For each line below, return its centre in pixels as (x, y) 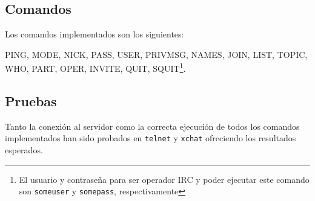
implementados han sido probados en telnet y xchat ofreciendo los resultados (151, 138)
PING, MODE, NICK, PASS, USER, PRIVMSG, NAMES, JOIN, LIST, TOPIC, (156, 54)
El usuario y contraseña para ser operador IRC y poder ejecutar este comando (164, 179)
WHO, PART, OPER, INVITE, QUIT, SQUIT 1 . (95, 68)
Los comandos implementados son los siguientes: (94, 34)
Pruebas (31, 101)
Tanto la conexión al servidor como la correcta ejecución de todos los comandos (152, 126)
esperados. (24, 150)
